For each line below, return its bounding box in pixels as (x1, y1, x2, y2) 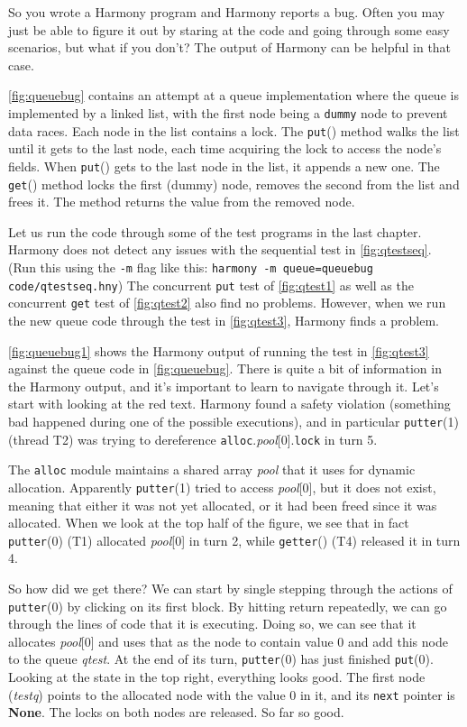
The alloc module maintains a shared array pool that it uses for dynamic (8, 460, 416, 479)
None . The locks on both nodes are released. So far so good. (8, 703, 344, 722)
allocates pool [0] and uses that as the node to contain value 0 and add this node (8, 631, 448, 650)
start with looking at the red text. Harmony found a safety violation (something (8, 394, 451, 413)
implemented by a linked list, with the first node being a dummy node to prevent (8, 103, 448, 122)
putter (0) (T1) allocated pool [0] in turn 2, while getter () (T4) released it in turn (8, 530, 461, 549)
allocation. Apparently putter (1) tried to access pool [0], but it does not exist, (8, 477, 436, 496)
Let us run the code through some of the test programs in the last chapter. (8, 222, 422, 241)
